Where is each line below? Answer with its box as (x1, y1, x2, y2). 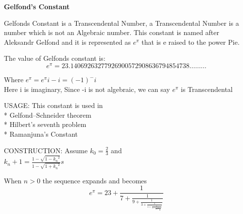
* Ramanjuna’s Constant (4, 129, 78, 139)
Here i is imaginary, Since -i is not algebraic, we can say (4, 84, 170, 94)
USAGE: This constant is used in (4, 100, 103, 110)
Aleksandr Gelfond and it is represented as (4, 36, 131, 47)
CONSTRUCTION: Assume (4, 145, 88, 155)
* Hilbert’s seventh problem (4, 119, 87, 129)
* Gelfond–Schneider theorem (4, 109, 91, 120)
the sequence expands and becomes (42, 175, 147, 185)
